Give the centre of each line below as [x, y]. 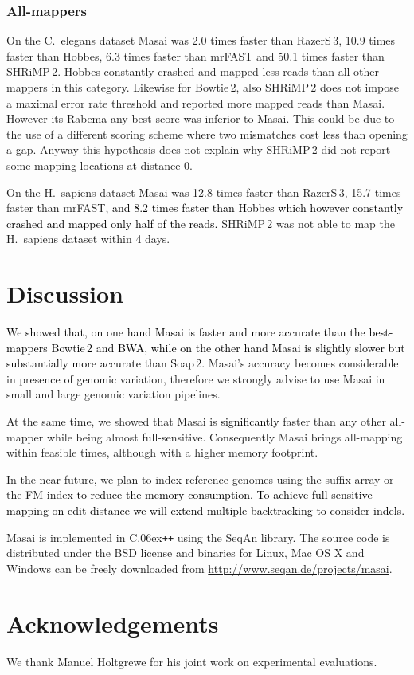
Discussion [65, 294]
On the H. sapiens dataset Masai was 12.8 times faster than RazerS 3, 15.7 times [204, 192]
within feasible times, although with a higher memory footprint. [162, 452]
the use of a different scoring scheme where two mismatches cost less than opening [207, 133]
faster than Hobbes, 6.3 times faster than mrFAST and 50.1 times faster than [195, 55]
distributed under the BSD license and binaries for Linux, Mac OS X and [186, 553]
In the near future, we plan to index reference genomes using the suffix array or [200, 479]
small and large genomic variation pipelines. [113, 394]
